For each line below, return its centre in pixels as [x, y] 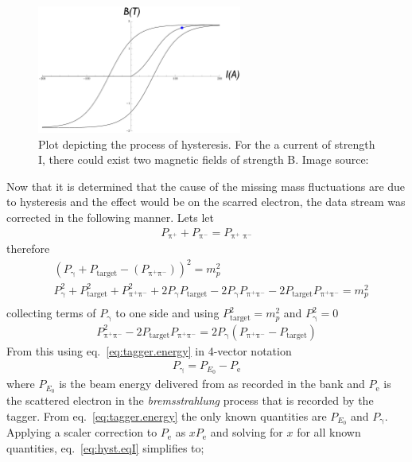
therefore [28, 248]
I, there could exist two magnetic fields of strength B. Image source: [204, 159]
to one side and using [167, 313]
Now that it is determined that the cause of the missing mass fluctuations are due [206, 186]
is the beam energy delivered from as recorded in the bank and [212, 384]
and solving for [247, 432]
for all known [329, 432]
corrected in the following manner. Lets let [110, 217]
